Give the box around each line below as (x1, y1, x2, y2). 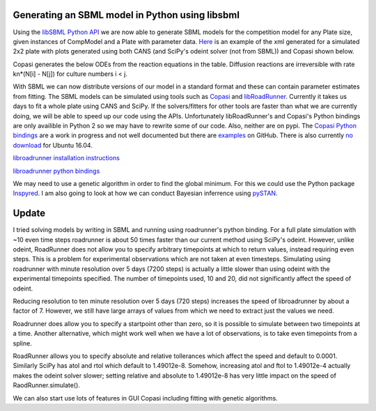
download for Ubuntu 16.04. (13, 141, 93, 149)
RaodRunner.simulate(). (13, 381, 80, 389)
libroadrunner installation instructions (13, 154, 120, 162)
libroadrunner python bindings (13, 166, 100, 175)
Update (13, 208, 46, 219)
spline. (13, 339, 33, 348)
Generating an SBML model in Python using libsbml (13, 9, 240, 21)
